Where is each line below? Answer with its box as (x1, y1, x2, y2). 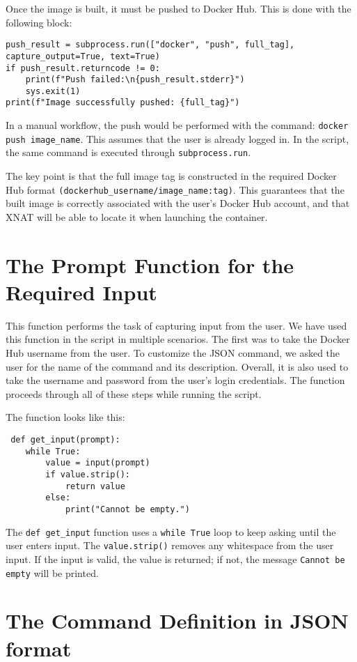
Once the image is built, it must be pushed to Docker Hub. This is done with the (6, 1, 351, 15)
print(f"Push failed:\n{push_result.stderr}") (25, 75, 245, 85)
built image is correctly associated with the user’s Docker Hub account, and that (6, 196, 350, 210)
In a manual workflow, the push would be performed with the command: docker (6, 118, 349, 132)
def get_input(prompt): (10, 435, 120, 445)
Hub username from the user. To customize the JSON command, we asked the (6, 346, 340, 360)
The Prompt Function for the (6, 250, 294, 279)
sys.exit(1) (25, 86, 81, 96)
